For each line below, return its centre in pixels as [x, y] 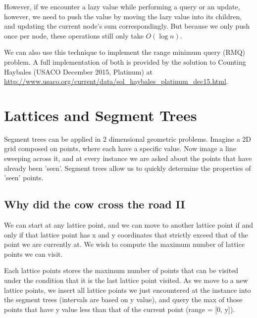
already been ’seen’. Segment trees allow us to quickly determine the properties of [128, 168]
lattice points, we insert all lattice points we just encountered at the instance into [128, 290]
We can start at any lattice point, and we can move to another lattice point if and [128, 225]
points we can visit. [33, 254]
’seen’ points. [24, 178]
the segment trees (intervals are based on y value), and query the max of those [123, 299]
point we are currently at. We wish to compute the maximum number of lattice [124, 244]
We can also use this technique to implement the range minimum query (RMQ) [125, 52]
